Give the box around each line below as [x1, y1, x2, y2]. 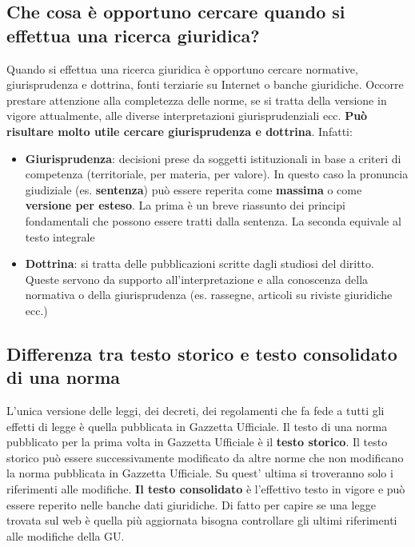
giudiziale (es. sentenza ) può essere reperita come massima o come [25, 181, 362, 198]
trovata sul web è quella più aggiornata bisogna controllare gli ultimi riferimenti [6, 512, 397, 529]
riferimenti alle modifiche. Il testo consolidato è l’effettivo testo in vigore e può [6, 481, 405, 497]
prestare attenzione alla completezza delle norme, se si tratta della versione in [6, 91, 387, 108]
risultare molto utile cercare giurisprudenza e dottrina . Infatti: [6, 122, 353, 139]
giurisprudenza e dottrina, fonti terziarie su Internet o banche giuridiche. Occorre [6, 76, 404, 93]
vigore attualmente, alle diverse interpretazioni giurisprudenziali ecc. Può [6, 107, 368, 124]
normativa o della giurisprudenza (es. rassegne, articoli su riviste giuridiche [25, 286, 393, 303]
